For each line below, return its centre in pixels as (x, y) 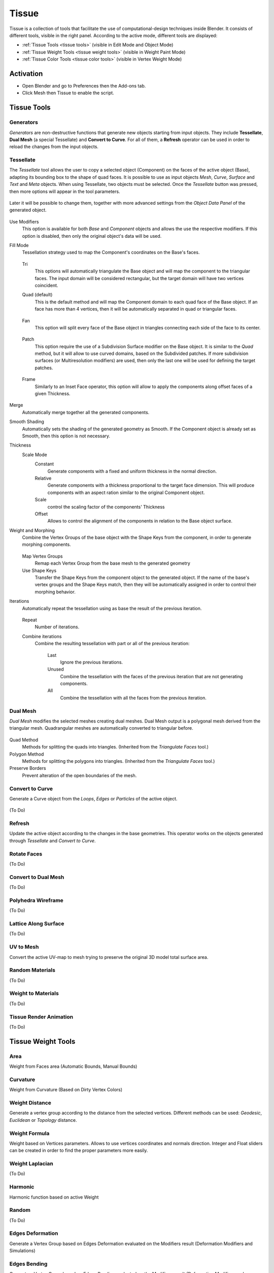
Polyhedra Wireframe (36, 900)
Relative (43, 478)
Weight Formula (29, 1133)
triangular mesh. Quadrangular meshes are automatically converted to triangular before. (101, 728)
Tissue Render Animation (41, 1017)
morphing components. (46, 544)
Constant (44, 464)
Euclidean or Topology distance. (43, 1120)
